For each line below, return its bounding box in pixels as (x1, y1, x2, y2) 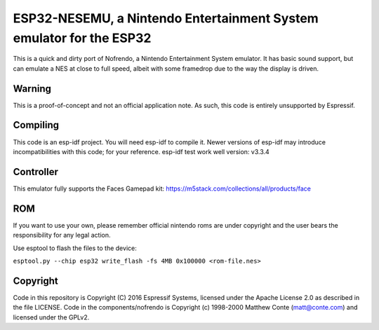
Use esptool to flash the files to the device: (13, 244, 137, 252)
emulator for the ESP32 (13, 30, 152, 46)
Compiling (13, 119, 60, 131)
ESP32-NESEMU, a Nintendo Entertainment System (13, 11, 319, 26)
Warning (13, 83, 52, 95)
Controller (13, 165, 59, 178)
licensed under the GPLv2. (13, 312, 90, 322)
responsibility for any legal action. (13, 231, 111, 240)
